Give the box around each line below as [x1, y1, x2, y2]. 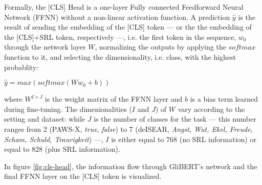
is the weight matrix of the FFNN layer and [45, 94, 183, 104]
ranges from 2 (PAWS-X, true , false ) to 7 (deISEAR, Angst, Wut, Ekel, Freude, [4, 123, 253, 134]
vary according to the [178, 103, 245, 114]
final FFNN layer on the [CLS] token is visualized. [4, 171, 162, 181]
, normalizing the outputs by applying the [95, 41, 226, 52]
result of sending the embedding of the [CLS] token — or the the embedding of [4, 21, 252, 32]
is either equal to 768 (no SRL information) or [111, 133, 256, 144]
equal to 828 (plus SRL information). [4, 144, 120, 154]
